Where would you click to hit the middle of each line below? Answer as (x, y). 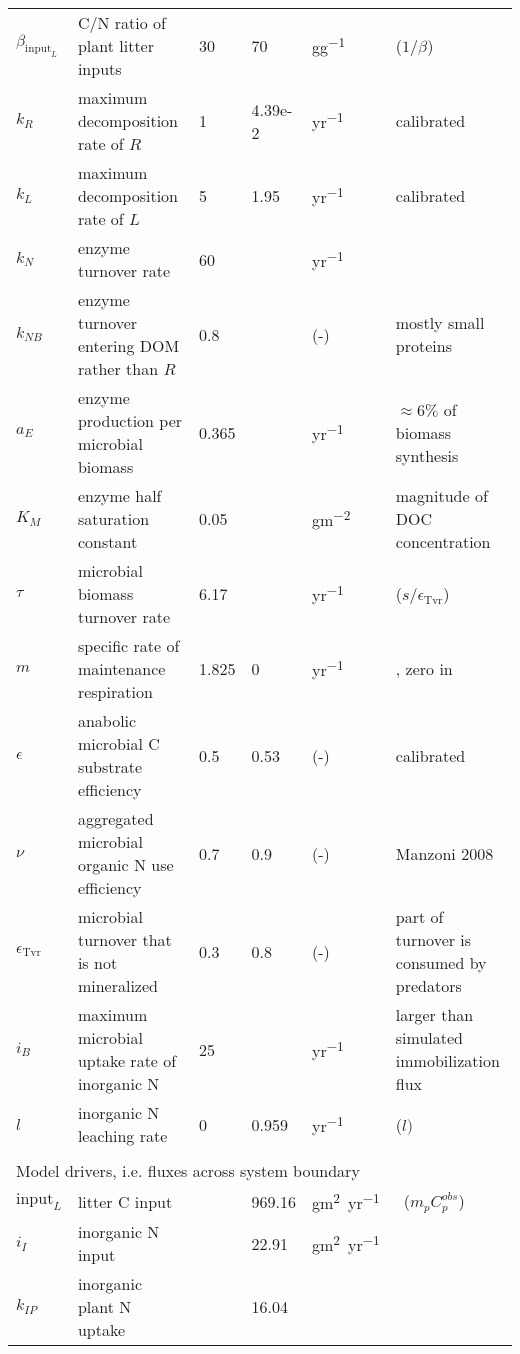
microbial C (118, 743)
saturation (113, 518)
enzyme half (119, 495)
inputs (99, 68)
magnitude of (441, 495)
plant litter (115, 45)
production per (130, 420)
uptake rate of (127, 1060)
